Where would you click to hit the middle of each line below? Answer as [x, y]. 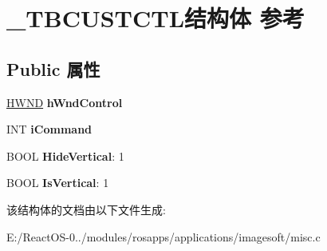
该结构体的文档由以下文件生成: [86, 209]
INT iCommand [49, 129]
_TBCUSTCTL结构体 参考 [156, 18]
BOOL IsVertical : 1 [58, 183]
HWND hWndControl [65, 102]
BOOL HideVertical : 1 [65, 155]
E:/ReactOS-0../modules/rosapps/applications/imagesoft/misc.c [163, 236]
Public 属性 [53, 68]
